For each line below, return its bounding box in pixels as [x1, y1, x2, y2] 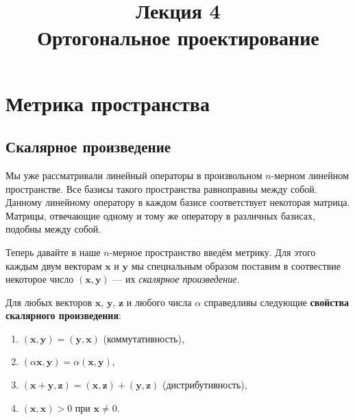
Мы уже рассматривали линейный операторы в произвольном [5, 167, 262, 182]
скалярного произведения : [5, 308, 121, 323]
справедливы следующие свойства [204, 294, 349, 309]
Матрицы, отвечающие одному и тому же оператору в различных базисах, [5, 208, 315, 222]
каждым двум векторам [5, 258, 102, 272]
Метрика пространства [5, 89, 210, 117]
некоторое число [5, 272, 74, 286]
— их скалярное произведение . [112, 272, 240, 286]
